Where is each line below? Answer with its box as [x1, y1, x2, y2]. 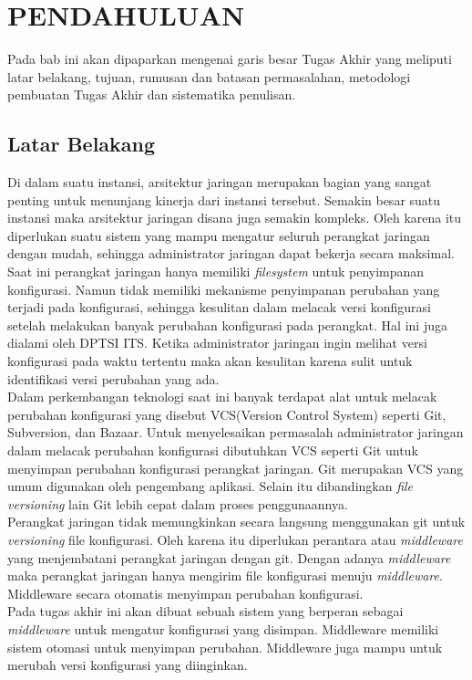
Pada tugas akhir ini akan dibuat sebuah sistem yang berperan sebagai [7, 602, 404, 621]
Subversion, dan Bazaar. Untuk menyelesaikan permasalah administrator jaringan [7, 423, 464, 442]
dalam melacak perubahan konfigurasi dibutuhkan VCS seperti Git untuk [7, 441, 418, 460]
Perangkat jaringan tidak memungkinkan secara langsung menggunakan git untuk [7, 512, 466, 531]
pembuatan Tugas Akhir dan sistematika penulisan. [7, 85, 296, 104]
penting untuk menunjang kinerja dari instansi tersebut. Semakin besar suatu [7, 190, 441, 209]
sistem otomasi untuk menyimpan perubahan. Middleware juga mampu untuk [7, 637, 443, 656]
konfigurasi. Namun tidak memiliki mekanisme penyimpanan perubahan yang [7, 279, 440, 298]
